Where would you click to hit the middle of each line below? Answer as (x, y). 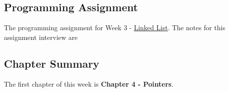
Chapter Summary (52, 63)
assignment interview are (41, 37)
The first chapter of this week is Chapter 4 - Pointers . (89, 83)
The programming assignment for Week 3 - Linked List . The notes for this (115, 28)
